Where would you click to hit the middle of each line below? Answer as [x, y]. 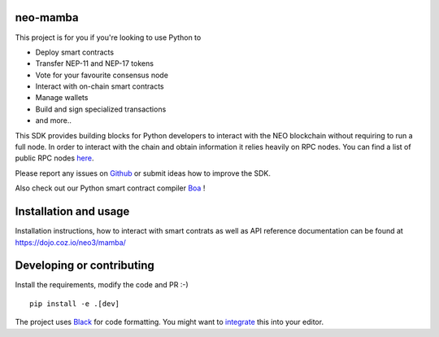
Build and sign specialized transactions [101, 109]
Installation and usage [72, 212]
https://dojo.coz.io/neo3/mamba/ [70, 242]
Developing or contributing [85, 266]
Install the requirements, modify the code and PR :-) [102, 285]
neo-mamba [47, 18]
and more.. [54, 120]
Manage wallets [62, 98]
